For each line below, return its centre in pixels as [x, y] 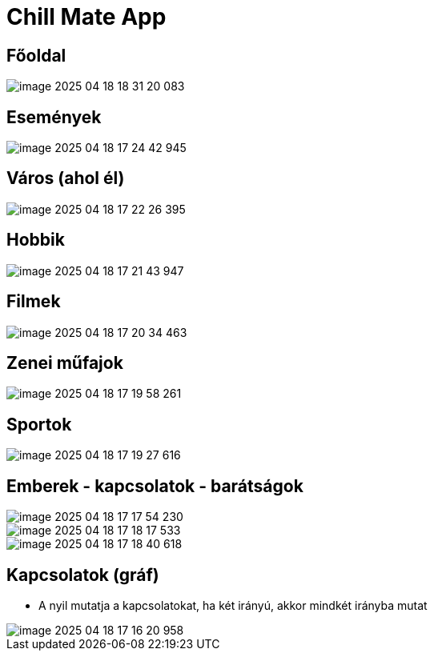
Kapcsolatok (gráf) [83, 575]
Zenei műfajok [65, 363]
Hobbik [36, 240]
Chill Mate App [86, 17]
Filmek [34, 302]
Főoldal [36, 55]
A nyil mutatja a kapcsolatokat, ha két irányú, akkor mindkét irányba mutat [233, 605]
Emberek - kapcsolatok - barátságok [155, 486]
